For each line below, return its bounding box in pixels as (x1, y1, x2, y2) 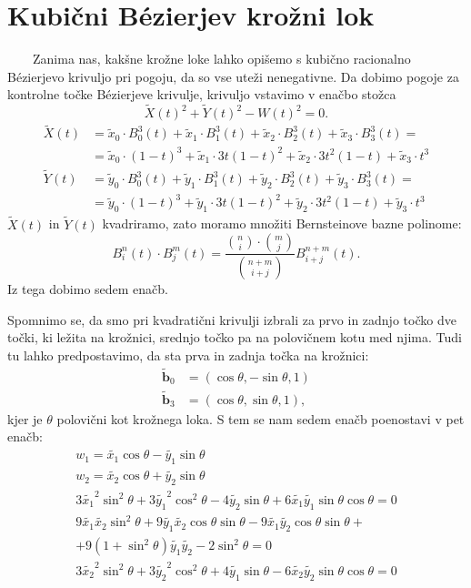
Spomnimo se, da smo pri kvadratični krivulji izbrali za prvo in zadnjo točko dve (7, 309, 456, 329)
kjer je (7, 409, 43, 428)
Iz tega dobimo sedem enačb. (7, 279, 168, 298)
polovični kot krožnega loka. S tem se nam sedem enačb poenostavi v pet (56, 409, 465, 428)
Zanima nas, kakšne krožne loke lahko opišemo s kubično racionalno (32, 49, 411, 68)
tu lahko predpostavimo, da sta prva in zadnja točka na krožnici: (7, 345, 369, 364)
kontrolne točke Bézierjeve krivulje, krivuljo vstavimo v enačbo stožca (7, 85, 396, 104)
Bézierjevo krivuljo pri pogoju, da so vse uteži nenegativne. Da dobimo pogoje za (7, 66, 459, 86)
